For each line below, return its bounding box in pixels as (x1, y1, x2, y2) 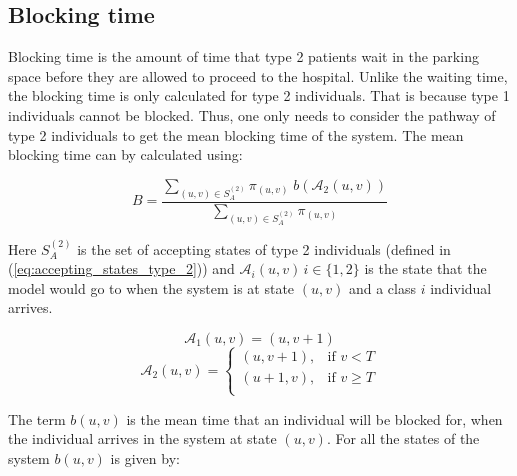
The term (8, 408, 66, 429)
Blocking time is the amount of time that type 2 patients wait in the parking (8, 46, 479, 67)
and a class (348, 277, 416, 298)
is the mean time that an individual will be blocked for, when (126, 408, 503, 429)
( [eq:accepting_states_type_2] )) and (8, 258, 235, 279)
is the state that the (364, 258, 487, 279)
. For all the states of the (326, 428, 480, 449)
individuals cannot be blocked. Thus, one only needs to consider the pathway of (8, 104, 496, 125)
